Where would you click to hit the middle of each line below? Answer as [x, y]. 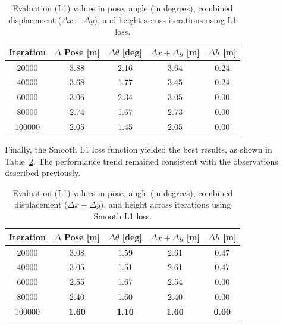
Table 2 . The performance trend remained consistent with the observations [141, 161]
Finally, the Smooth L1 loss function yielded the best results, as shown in [139, 149]
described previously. [43, 173]
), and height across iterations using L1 [166, 19]
